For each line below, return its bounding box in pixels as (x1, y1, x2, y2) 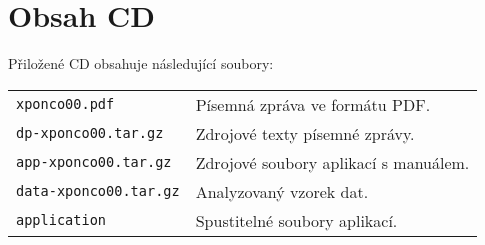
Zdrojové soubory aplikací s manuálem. (195, 150, 470, 174)
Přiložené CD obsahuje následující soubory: (8, 53, 274, 74)
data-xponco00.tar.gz (16, 183, 180, 200)
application (16, 212, 107, 229)
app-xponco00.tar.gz (16, 154, 172, 171)
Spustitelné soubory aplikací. (195, 208, 398, 232)
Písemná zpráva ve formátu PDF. (195, 92, 431, 116)
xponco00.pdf (16, 96, 115, 113)
